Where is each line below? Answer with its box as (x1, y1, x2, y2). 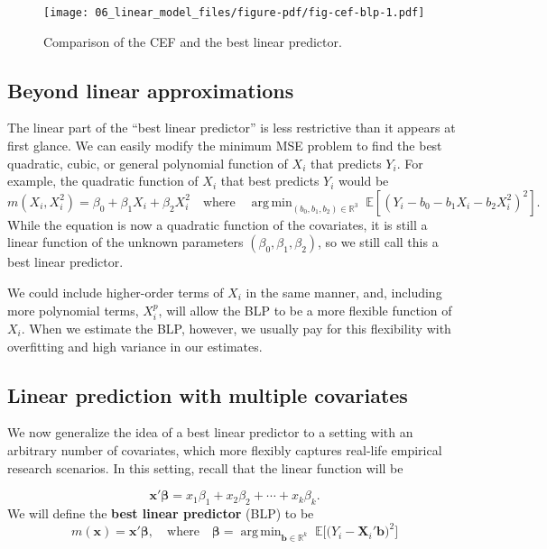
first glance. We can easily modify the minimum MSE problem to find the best (7, 136, 442, 155)
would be (338, 171, 389, 190)
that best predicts (220, 171, 320, 190)
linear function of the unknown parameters (7, 233, 244, 252)
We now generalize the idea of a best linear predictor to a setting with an (7, 423, 413, 442)
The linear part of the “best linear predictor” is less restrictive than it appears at (7, 118, 456, 137)
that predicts (310, 153, 382, 172)
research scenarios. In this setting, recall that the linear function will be (7, 458, 403, 477)
